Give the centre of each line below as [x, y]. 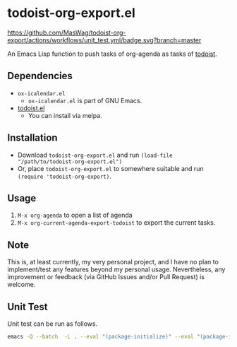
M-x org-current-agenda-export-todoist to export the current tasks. [116, 223]
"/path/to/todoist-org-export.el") [70, 161]
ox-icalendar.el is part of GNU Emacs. [85, 100]
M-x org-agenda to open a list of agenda [75, 215]
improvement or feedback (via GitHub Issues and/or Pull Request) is [106, 277]
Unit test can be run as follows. [52, 324]
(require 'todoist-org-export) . [64, 176]
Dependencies [40, 76]
